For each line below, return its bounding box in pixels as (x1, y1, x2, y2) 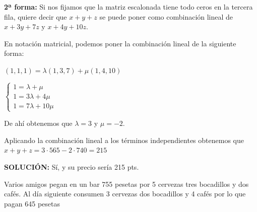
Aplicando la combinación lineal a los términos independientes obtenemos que (4, 134, 244, 145)
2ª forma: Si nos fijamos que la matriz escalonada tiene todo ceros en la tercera (4, 2, 253, 12)
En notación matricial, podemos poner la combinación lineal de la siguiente (4, 38, 236, 48)
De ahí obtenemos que (4, 118, 73, 128)
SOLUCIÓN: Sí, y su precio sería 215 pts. (4, 161, 139, 172)
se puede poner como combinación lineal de (99, 11, 233, 22)
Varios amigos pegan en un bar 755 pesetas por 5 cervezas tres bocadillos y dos (4, 178, 249, 189)
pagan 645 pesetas (4, 198, 60, 208)
